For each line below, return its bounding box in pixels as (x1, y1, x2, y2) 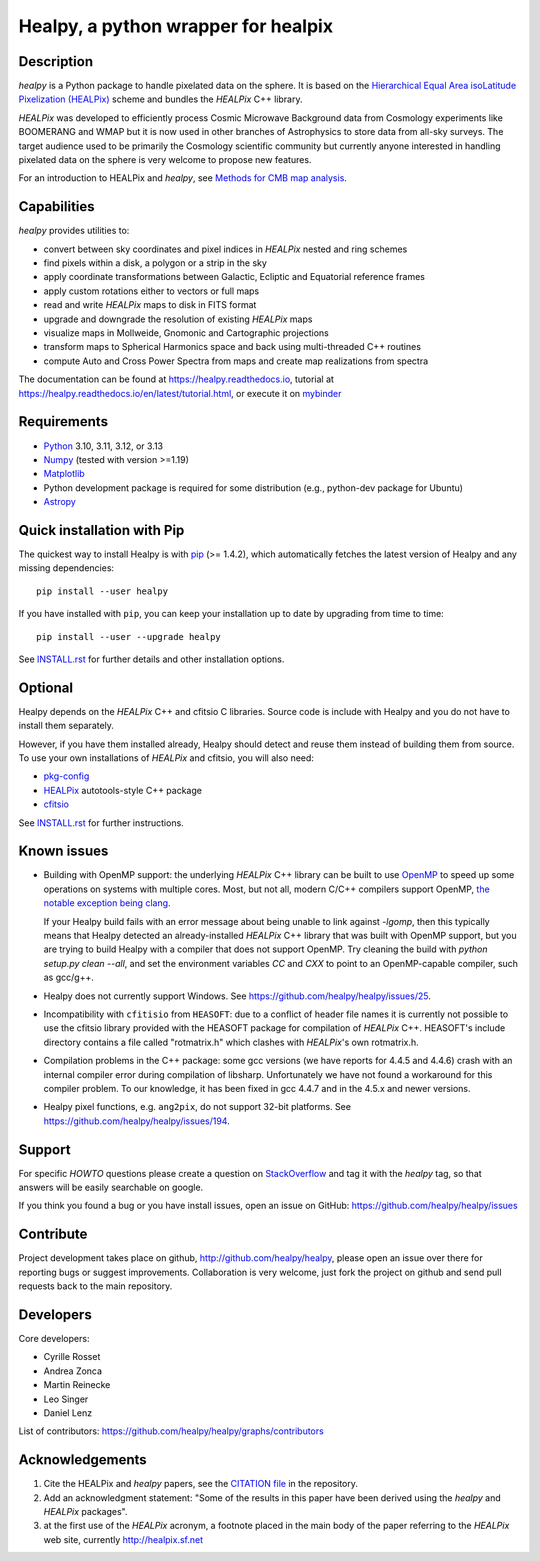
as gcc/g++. (43, 971, 94, 984)
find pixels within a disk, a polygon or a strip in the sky (43, 257, 267, 269)
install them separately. (18, 720, 115, 732)
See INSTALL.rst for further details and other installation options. (18, 653, 285, 665)
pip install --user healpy (36, 585, 169, 597)
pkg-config (43, 770, 90, 782)
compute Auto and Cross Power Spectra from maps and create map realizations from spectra (43, 355, 429, 367)
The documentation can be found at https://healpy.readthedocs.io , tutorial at (18, 373, 335, 385)
